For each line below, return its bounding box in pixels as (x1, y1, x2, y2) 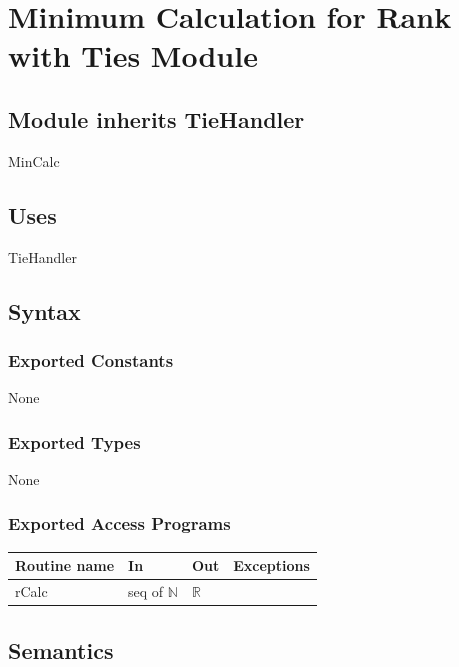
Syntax (8, 295, 81, 326)
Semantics (8, 634, 114, 665)
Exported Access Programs (8, 511, 231, 536)
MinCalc (8, 150, 60, 171)
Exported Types (8, 429, 141, 454)
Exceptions (233, 555, 310, 576)
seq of (128, 581, 164, 602)
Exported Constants (8, 347, 174, 372)
